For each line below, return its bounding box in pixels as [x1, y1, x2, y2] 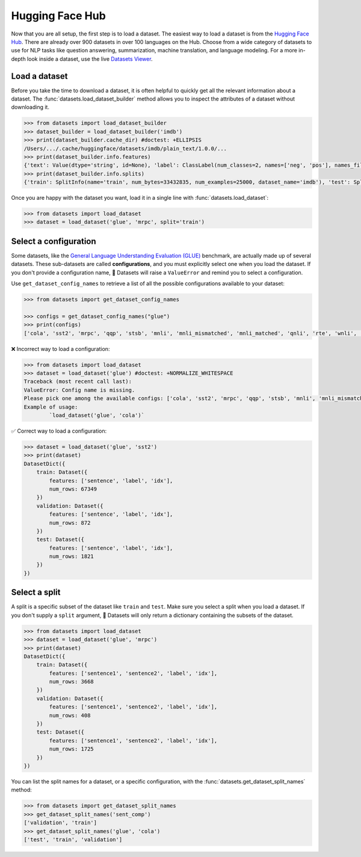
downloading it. [11, 104, 49, 111]
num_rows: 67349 [49, 485, 97, 492]
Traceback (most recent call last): [23, 378, 132, 385]
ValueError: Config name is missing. [23, 386, 135, 394]
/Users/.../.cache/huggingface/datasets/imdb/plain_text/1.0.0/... [23, 145, 227, 152]
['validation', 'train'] [23, 819, 97, 826]
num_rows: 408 [49, 712, 91, 719]
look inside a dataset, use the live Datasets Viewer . [27, 55, 153, 63]
